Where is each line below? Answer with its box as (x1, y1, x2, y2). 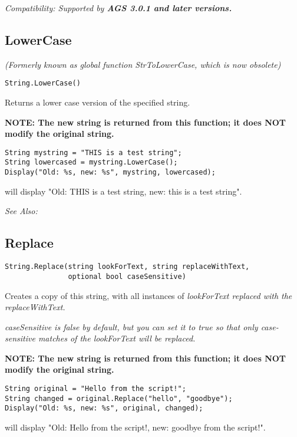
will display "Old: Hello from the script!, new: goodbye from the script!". (5, 421, 266, 433)
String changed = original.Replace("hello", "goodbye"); (5, 394, 233, 403)
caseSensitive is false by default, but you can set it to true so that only (5, 320, 258, 333)
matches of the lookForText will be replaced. (38, 332, 196, 344)
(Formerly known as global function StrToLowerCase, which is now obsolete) (5, 58, 281, 70)
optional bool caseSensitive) (68, 272, 186, 281)
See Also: (5, 205, 38, 217)
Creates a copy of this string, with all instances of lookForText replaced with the (5, 289, 292, 301)
